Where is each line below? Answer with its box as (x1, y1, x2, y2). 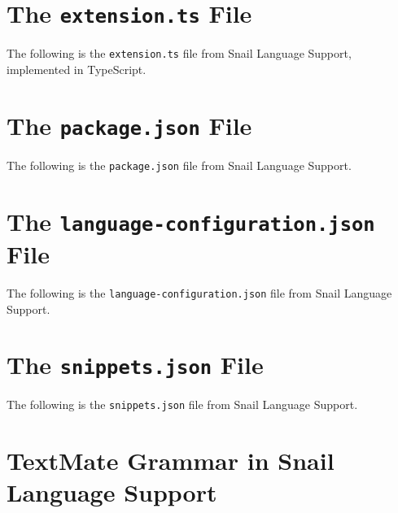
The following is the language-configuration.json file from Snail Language (7, 284, 392, 301)
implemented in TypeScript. (7, 60, 147, 77)
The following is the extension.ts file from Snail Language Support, (7, 45, 352, 62)
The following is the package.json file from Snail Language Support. (7, 156, 352, 173)
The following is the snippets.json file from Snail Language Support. (7, 396, 358, 413)
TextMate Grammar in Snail (7, 444, 335, 477)
